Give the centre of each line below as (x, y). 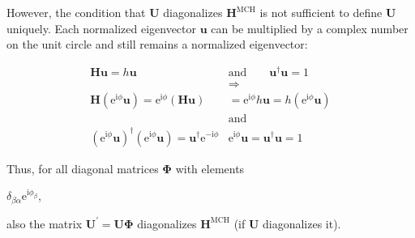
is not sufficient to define (321, 12)
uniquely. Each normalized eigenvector (102, 28)
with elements (210, 168)
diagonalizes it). (302, 223)
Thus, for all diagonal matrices (83, 168)
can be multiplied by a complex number (310, 28)
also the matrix (45, 223)
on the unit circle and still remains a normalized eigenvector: (157, 44)
